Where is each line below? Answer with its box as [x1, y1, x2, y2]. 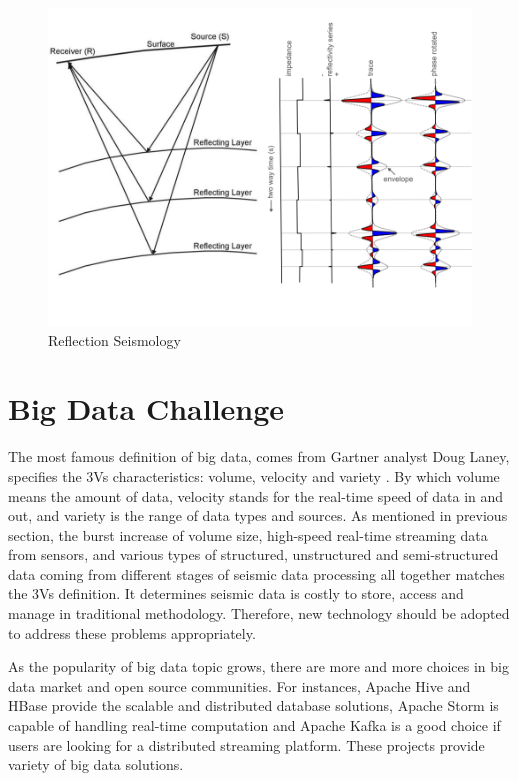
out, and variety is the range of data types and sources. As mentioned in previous [8, 505, 508, 526]
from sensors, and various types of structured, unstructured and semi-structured [8, 544, 499, 565]
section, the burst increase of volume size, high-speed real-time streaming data [8, 524, 488, 545]
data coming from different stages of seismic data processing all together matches [8, 563, 505, 584]
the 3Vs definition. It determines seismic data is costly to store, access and [8, 583, 464, 604]
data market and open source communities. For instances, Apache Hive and [8, 675, 471, 696]
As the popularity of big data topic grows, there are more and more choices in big [8, 656, 509, 677]
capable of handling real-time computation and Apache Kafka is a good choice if [8, 715, 501, 736]
